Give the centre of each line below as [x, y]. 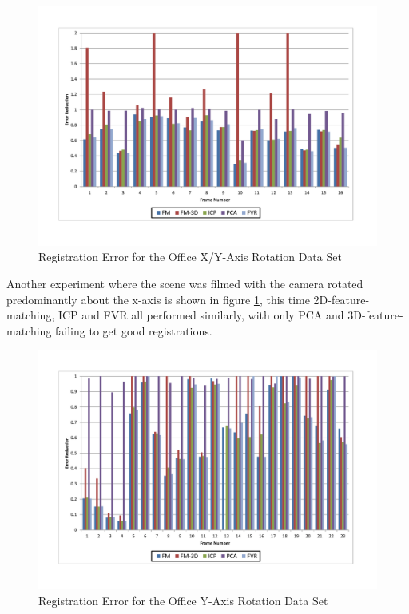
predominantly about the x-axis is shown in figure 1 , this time [158, 299]
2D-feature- [341, 299]
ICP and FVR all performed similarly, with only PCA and [201, 315]
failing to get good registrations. [134, 330]
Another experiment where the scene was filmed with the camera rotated [185, 283]
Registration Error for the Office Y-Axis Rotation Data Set [183, 600]
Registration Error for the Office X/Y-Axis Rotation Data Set [190, 257]
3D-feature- [375, 315]
